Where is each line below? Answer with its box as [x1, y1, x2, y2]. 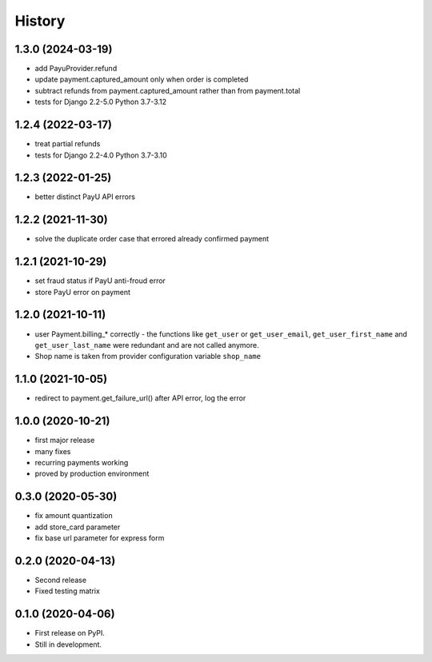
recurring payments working [34, 457, 129, 467]
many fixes [34, 446, 71, 456]
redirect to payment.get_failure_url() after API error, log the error [34, 393, 246, 403]
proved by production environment [34, 469, 150, 479]
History [14, 12, 66, 30]
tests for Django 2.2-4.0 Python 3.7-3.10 [34, 150, 167, 160]
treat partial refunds [34, 139, 101, 149]
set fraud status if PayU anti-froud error [34, 276, 166, 285]
